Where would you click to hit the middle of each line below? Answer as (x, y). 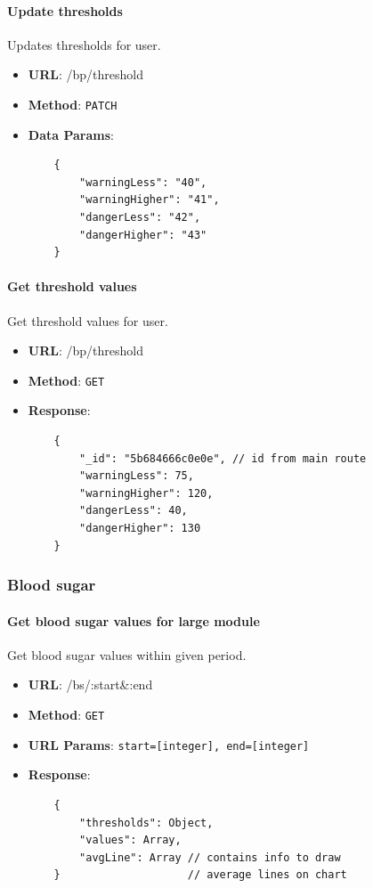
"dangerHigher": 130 (140, 528)
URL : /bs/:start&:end (90, 684)
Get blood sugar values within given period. (127, 654)
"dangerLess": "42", (140, 218)
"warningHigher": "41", (150, 200)
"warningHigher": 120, (146, 493)
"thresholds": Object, (146, 823)
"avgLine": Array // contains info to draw (210, 857)
